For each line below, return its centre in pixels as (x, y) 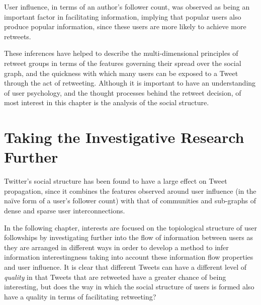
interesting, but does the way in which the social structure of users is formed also (129, 287)
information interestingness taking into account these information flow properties (129, 257)
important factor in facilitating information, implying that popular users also (123, 16)
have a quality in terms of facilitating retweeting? (80, 296)
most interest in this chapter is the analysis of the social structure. (107, 102)
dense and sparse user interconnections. (65, 211)
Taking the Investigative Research (124, 137)
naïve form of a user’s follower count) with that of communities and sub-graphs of (130, 201)
